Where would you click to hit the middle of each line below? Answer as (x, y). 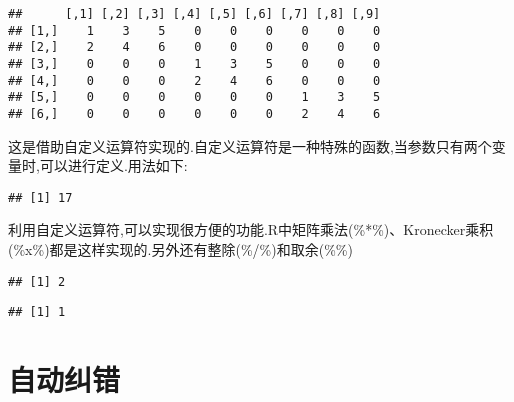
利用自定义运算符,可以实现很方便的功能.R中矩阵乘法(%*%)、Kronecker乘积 (251, 229)
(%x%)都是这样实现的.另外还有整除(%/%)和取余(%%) (180, 249)
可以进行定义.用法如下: (113, 165)
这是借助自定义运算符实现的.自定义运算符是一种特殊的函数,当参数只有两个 (250, 145)
